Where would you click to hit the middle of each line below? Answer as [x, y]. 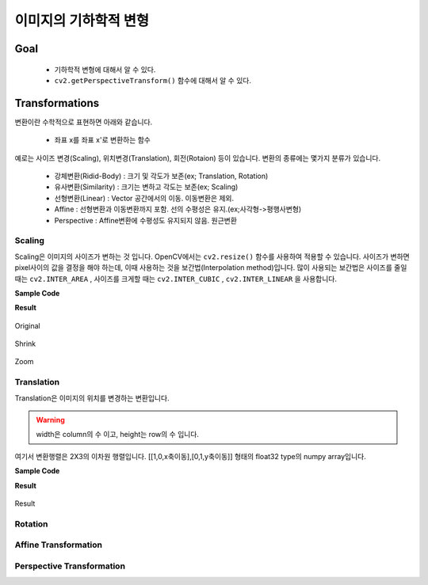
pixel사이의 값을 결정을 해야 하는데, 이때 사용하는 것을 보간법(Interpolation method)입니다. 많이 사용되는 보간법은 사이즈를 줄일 [211, 268]
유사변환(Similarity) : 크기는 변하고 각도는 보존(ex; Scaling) [146, 187]
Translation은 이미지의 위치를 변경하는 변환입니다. [92, 398]
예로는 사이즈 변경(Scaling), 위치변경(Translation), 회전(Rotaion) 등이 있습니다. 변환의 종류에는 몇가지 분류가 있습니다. [197, 158]
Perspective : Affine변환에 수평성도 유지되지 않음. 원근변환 [146, 220]
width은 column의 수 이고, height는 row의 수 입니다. [118, 435]
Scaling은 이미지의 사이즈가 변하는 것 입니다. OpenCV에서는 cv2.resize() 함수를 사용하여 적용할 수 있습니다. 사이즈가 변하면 [212, 256]
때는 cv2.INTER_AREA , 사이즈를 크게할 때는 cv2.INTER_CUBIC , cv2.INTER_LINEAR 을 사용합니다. [176, 279]
